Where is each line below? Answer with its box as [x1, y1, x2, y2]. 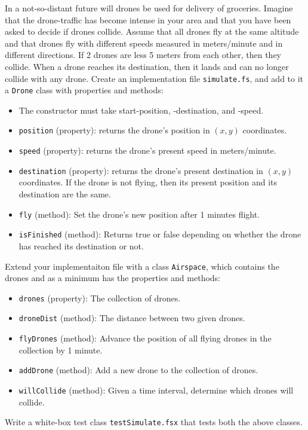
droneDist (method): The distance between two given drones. [19, 312, 245, 324]
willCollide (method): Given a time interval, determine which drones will [19, 384, 294, 396]
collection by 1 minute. [19, 343, 103, 356]
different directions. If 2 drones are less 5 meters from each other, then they [5, 48, 281, 61]
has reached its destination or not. [19, 239, 144, 252]
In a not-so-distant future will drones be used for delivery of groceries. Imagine [5, 2, 293, 14]
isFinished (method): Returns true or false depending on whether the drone [19, 228, 301, 240]
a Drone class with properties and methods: [5, 84, 164, 96]
